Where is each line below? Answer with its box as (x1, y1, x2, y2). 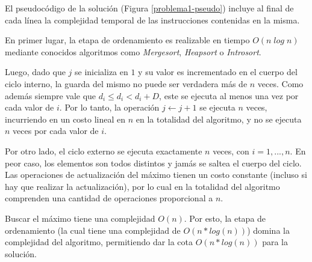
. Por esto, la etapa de (184, 212, 266, 224)
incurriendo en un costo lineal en (5, 112, 126, 125)
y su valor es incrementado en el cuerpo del (138, 65, 298, 78)
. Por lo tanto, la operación (59, 101, 160, 114)
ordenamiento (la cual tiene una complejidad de (5, 224, 181, 236)
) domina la (247, 224, 290, 236)
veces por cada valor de (13, 124, 99, 137)
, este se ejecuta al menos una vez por (159, 89, 299, 102)
